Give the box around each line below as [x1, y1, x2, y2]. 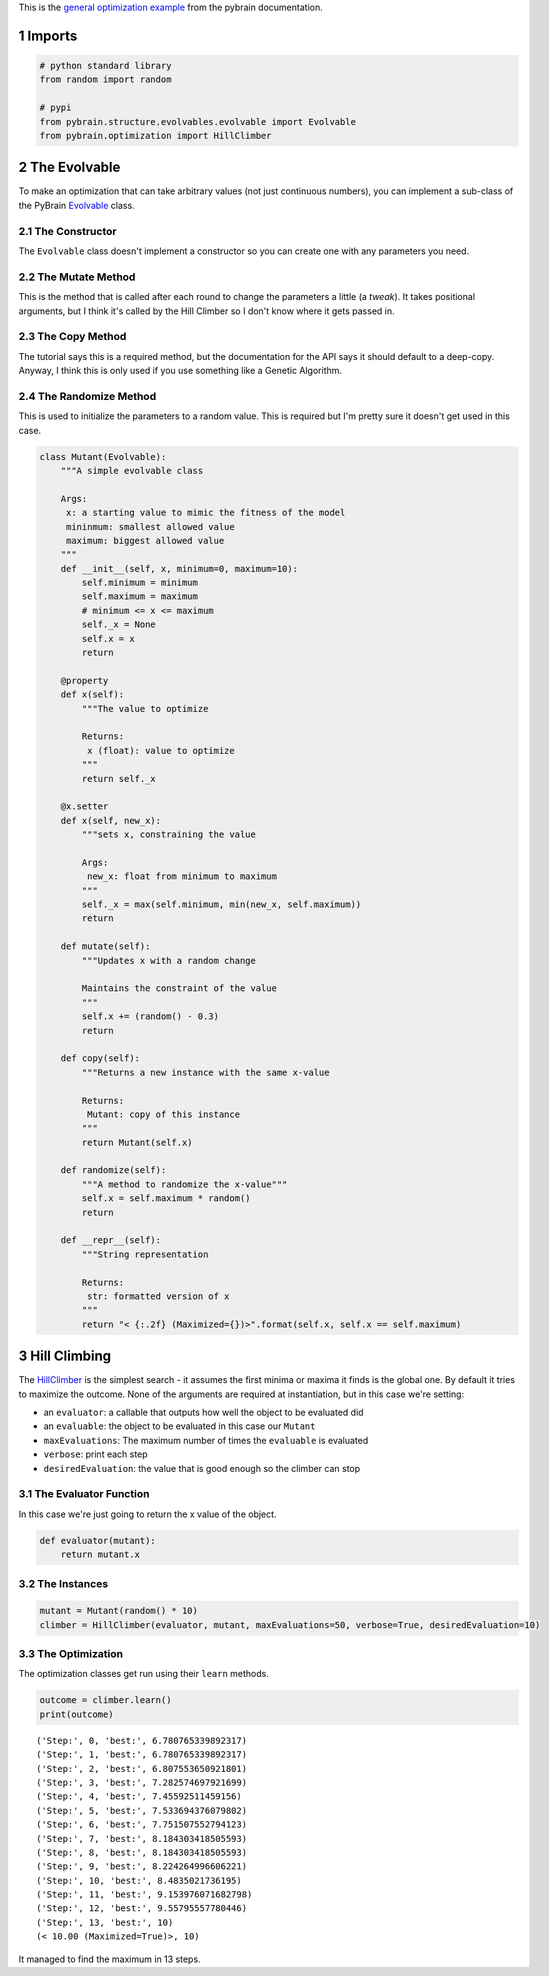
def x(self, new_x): [60, 815, 162, 826]
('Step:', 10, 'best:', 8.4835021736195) [36, 1875, 242, 1886]
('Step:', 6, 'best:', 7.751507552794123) [36, 1819, 248, 1830]
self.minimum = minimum [81, 577, 199, 589]
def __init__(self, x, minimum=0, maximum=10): [60, 563, 299, 574]
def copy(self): [60, 1053, 140, 1064]
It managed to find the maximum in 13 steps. [18, 1953, 201, 1965]
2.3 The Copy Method [18, 330, 127, 344]
